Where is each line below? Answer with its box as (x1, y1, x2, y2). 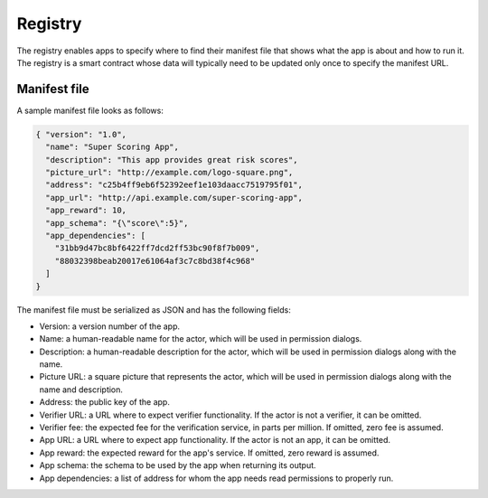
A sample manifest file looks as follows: (16, 105, 164, 116)
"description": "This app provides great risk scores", (45, 155, 298, 164)
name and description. (39, 384, 124, 395)
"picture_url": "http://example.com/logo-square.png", (45, 167, 294, 177)
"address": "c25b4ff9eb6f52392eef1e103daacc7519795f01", (45, 180, 303, 190)
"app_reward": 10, (45, 205, 127, 216)
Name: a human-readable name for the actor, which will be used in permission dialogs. (39, 334, 362, 344)
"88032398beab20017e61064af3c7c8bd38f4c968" (54, 256, 256, 266)
